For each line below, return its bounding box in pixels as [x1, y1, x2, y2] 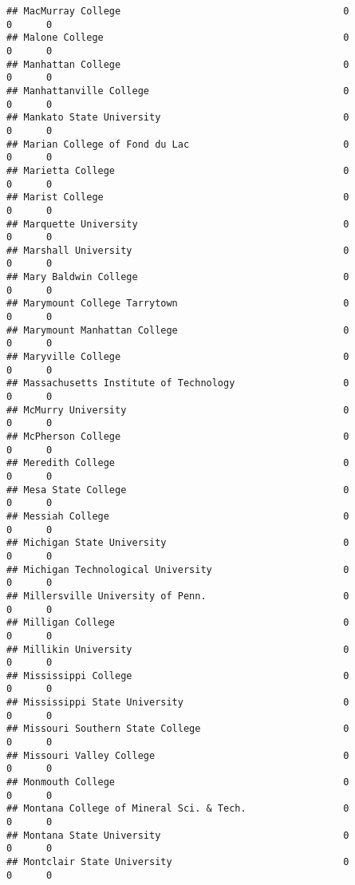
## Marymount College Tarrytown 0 [6, 298, 349, 310]
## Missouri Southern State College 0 [6, 723, 349, 735]
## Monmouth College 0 [6, 776, 349, 788]
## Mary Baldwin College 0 [6, 271, 349, 283]
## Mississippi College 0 [6, 670, 349, 682]
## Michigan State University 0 [6, 537, 349, 549]
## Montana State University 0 [6, 829, 349, 841]
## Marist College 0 [6, 192, 349, 203]
